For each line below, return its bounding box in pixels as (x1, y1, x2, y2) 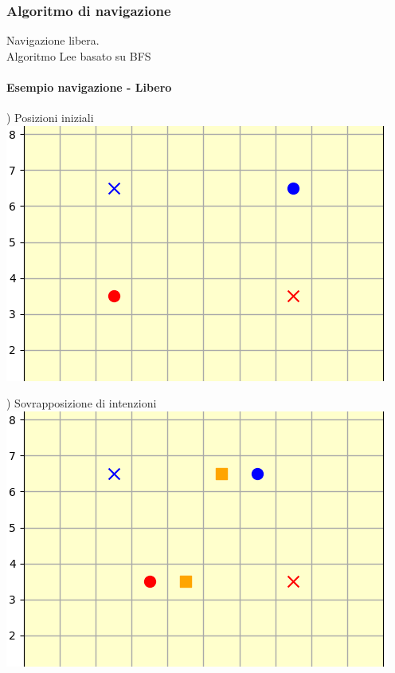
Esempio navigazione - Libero (6, 79, 172, 95)
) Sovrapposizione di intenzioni (6, 395, 157, 411)
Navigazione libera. (6, 32, 100, 49)
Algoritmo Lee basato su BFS (6, 47, 151, 64)
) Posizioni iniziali (6, 109, 94, 126)
